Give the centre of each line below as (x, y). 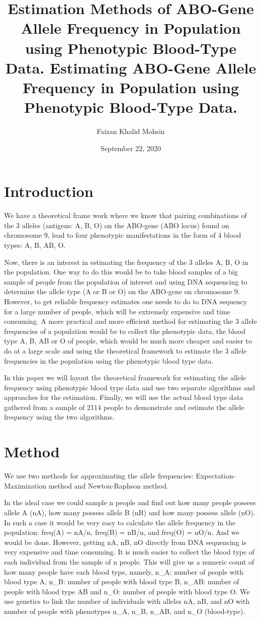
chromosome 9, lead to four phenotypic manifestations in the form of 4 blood (123, 235)
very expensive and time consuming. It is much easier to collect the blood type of (129, 552)
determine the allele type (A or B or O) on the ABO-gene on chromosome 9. (122, 291)
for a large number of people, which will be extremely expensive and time (117, 311)
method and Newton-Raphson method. (108, 485)
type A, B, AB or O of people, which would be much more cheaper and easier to (128, 341)
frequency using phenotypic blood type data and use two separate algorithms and (130, 387)
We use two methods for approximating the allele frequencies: (99, 476)
